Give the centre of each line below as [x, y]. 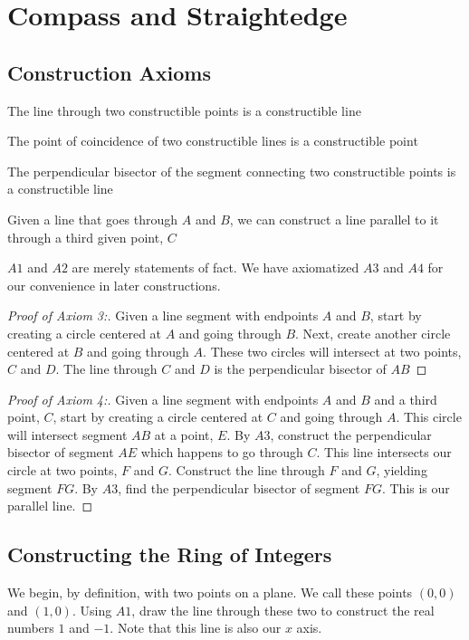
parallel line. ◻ [50, 506]
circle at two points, [62, 470]
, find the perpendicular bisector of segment [239, 487]
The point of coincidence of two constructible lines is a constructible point [213, 141]
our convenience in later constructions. [114, 285]
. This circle [429, 417]
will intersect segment [67, 434]
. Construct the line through [247, 470]
